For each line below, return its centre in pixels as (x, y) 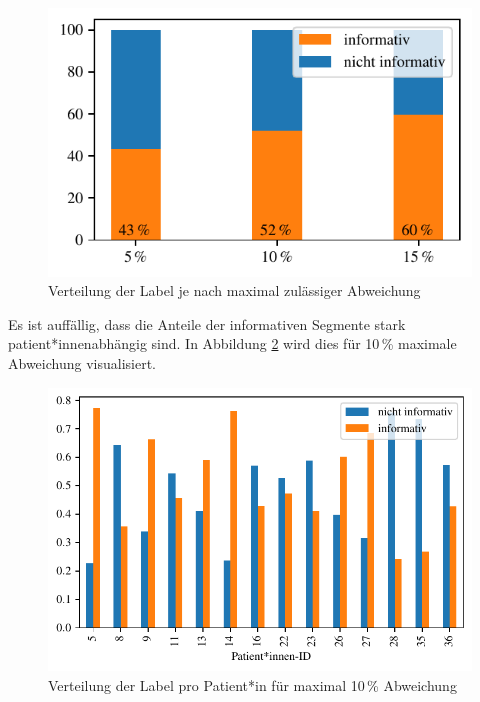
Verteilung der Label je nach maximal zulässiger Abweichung (234, 290)
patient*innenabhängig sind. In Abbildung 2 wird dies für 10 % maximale (232, 343)
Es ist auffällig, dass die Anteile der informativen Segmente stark (207, 323)
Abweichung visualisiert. (82, 363)
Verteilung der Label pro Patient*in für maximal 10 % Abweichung (252, 684)
